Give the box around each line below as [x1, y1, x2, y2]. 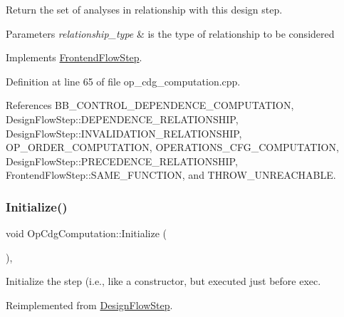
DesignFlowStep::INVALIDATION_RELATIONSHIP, [6, 125, 242, 140]
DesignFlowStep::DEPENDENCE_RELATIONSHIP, [6, 111, 239, 126]
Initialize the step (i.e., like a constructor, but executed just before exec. [6, 274, 321, 289]
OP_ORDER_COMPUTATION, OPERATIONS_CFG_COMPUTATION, [6, 140, 339, 155]
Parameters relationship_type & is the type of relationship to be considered [6, 26, 335, 41]
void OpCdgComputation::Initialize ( [6, 226, 167, 241]
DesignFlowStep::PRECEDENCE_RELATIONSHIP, [6, 153, 238, 168]
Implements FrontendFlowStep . [6, 50, 142, 65]
